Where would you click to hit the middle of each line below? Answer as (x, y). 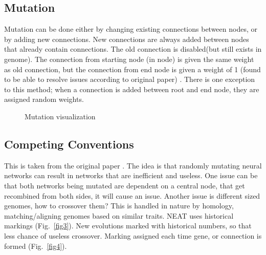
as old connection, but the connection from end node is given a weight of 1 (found (132, 69)
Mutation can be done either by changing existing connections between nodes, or (131, 29)
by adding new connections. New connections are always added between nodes (127, 39)
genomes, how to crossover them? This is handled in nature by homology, (119, 206)
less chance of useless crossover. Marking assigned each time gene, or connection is (133, 235)
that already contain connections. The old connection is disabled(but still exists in (133, 49)
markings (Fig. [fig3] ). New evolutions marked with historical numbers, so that (128, 226)
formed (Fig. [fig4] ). (36, 246)
